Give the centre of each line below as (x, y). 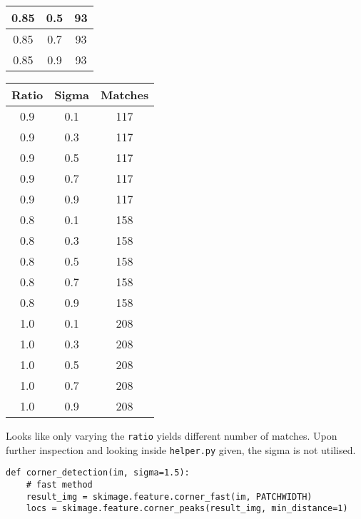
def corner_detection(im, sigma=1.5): (98, 473)
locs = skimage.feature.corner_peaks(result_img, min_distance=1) (187, 509)
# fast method (59, 484)
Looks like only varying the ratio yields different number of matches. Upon (172, 435)
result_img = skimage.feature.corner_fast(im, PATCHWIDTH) (169, 497)
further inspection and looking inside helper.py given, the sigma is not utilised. (181, 449)
